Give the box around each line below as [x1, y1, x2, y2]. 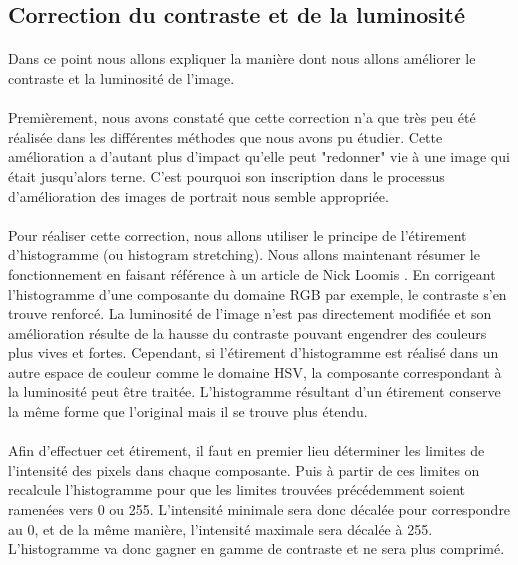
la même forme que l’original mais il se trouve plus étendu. [8, 401, 368, 422]
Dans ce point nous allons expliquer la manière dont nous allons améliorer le [8, 48, 476, 69]
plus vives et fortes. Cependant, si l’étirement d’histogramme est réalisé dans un [8, 342, 499, 363]
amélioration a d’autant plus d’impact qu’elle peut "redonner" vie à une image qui [8, 146, 510, 167]
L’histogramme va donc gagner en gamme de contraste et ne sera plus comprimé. [8, 538, 505, 559]
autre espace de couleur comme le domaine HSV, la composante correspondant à [8, 361, 502, 382]
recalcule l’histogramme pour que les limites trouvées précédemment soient [8, 479, 466, 500]
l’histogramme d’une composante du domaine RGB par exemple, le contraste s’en [8, 283, 507, 304]
